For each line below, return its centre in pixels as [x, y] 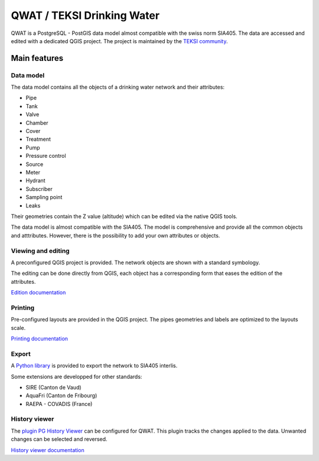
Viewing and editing [40, 251]
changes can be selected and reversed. [59, 439]
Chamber [37, 123]
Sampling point [44, 197]
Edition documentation [38, 293]
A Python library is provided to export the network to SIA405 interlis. [94, 366]
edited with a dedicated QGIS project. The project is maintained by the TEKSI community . [119, 41]
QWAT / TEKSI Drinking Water [85, 15]
